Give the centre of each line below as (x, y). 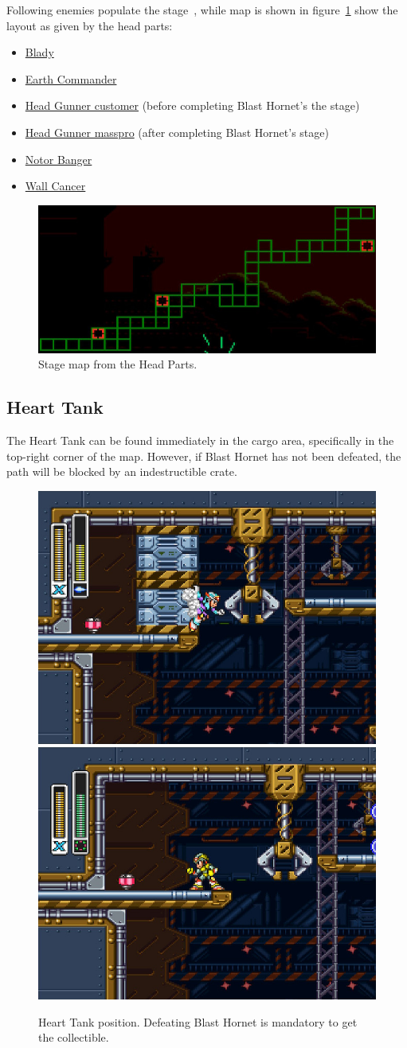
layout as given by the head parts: (90, 25)
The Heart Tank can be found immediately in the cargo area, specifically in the (200, 440)
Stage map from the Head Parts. (118, 364)
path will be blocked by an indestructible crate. (122, 471)
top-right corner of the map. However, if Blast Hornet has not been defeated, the (204, 456)
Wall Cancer (55, 186)
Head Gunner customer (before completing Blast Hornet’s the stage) (192, 105)
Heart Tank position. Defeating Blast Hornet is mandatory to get (198, 1021)
